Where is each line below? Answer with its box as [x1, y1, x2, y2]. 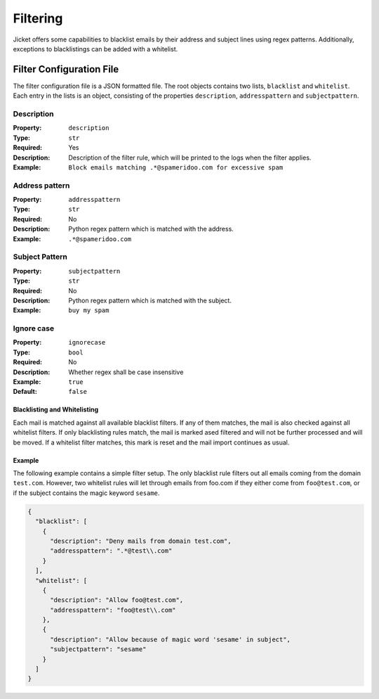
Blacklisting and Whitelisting [13, 405, 99, 414]
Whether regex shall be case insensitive [68, 368, 184, 376]
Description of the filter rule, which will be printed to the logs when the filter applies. [68, 153, 312, 162]
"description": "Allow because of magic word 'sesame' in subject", [50, 635, 291, 643]
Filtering [13, 11, 63, 26]
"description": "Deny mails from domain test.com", [50, 537, 232, 545]
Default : [13, 387, 38, 396]
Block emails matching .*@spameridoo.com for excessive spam [68, 163, 284, 172]
